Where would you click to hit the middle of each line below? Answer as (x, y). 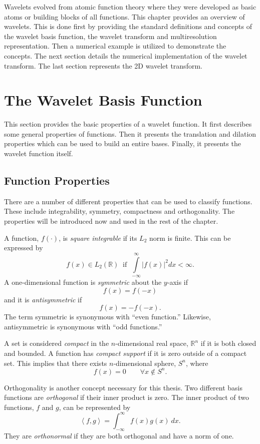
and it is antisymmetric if (43, 299)
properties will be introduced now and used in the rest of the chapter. (111, 221)
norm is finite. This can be (190, 238)
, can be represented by (95, 407)
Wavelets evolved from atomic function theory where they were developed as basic (130, 7)
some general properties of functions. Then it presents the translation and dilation (130, 133)
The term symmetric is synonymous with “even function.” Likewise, (107, 317)
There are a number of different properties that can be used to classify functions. (128, 201)
